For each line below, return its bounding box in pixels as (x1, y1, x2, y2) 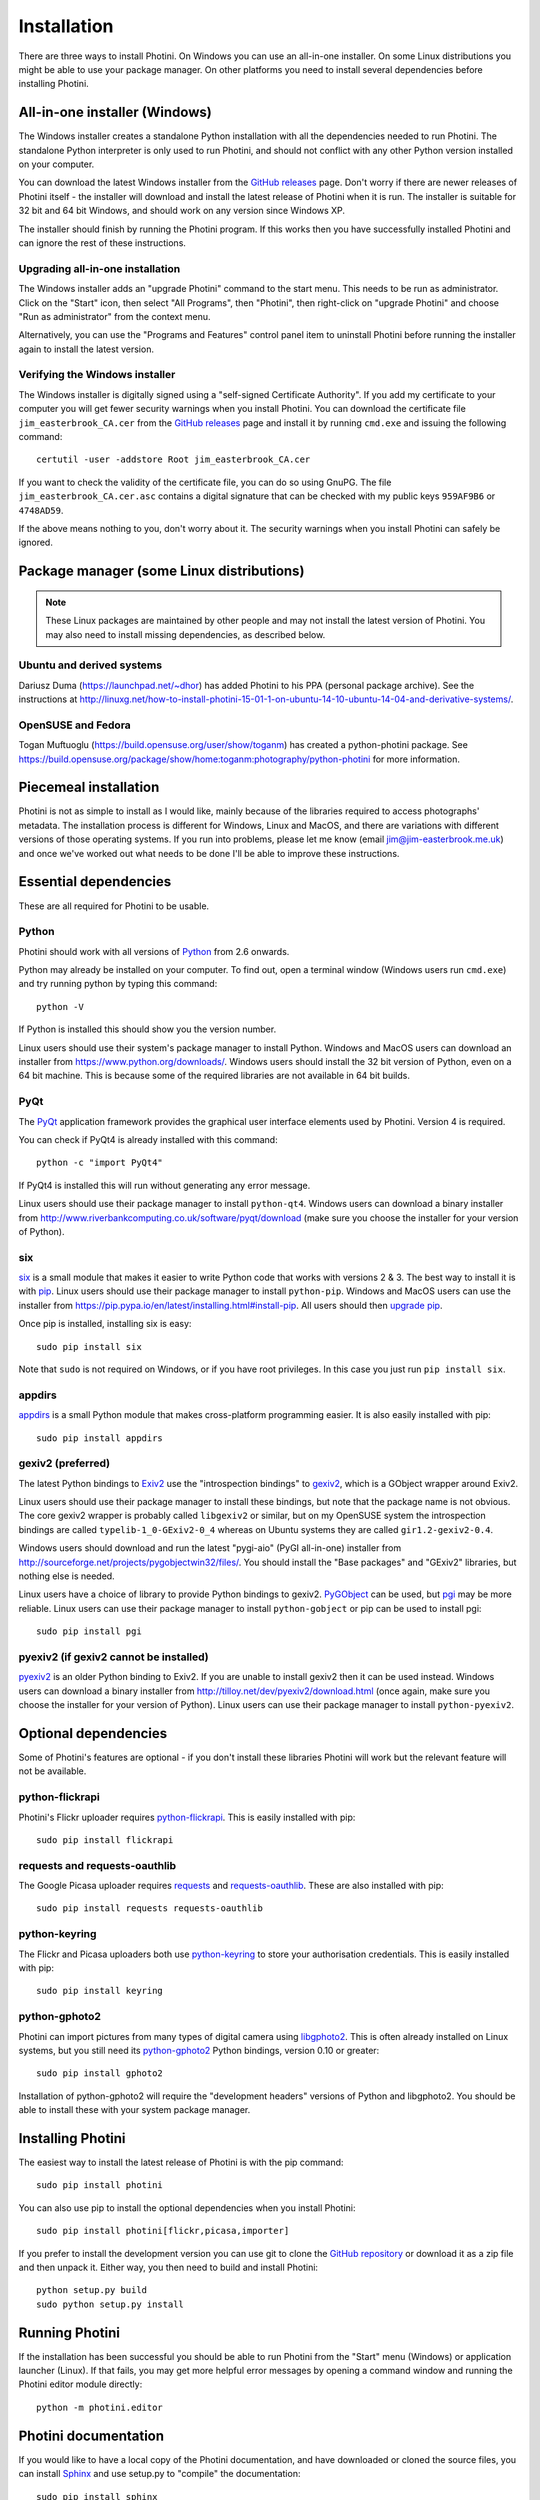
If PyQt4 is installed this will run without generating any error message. (18, 1179, 311, 1191)
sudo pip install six (36, 1341, 142, 1352)
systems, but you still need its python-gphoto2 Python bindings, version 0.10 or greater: (18, 2044, 380, 2056)
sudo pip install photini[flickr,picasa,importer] (36, 2225, 290, 2237)
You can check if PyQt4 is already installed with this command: (18, 1133, 279, 1145)
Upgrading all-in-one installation (18, 261, 181, 275)
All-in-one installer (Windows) (18, 104, 212, 121)
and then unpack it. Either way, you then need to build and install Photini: (18, 2261, 319, 2273)
